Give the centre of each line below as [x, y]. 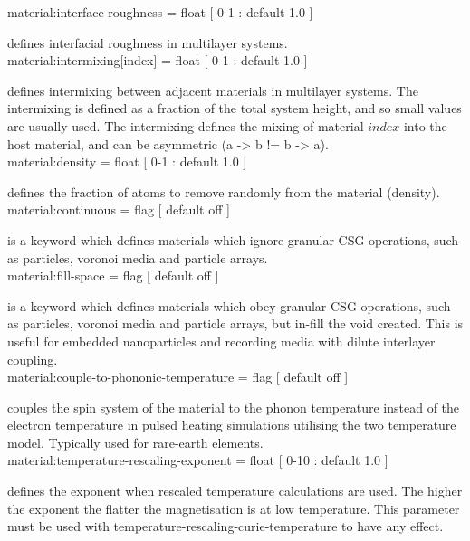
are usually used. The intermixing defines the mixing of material [186, 125]
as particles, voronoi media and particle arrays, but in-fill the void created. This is [235, 323]
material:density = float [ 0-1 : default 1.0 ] [127, 161]
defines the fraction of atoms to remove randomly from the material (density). [224, 191]
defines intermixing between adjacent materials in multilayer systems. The [213, 90]
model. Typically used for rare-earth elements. [135, 442]
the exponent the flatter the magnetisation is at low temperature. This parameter [234, 508]
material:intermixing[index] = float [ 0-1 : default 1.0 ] [158, 60]
